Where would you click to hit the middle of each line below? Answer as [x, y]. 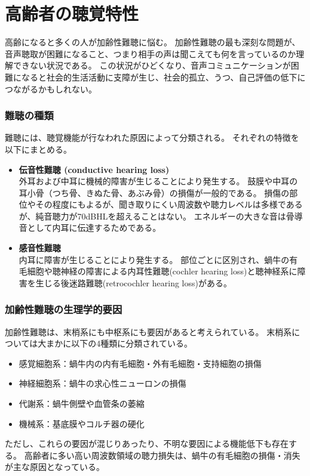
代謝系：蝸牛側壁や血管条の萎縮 [82, 404]
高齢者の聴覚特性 [72, 13]
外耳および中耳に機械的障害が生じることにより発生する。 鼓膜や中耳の [158, 181]
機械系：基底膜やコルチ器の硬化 [82, 423]
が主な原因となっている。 [55, 467]
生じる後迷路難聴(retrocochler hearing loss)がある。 [133, 282]
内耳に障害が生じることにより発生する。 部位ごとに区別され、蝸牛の [154, 259]
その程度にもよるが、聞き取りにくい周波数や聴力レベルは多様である [169, 204]
